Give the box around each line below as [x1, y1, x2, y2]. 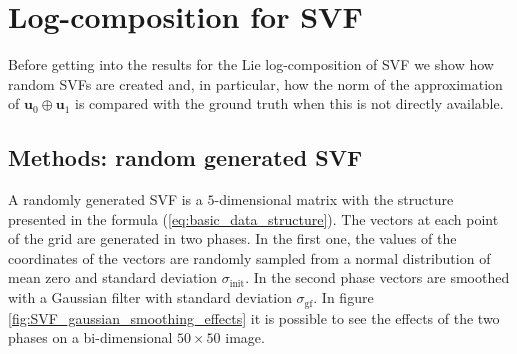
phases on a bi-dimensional [8, 327, 173, 348]
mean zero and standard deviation [8, 267, 218, 288]
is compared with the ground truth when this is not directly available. [75, 93, 504, 114]
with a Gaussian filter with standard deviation [8, 287, 292, 308]
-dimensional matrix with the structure [214, 189, 454, 210]
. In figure [313, 287, 374, 308]
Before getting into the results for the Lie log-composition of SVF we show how [8, 54, 494, 75]
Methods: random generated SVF [8, 142, 363, 173]
